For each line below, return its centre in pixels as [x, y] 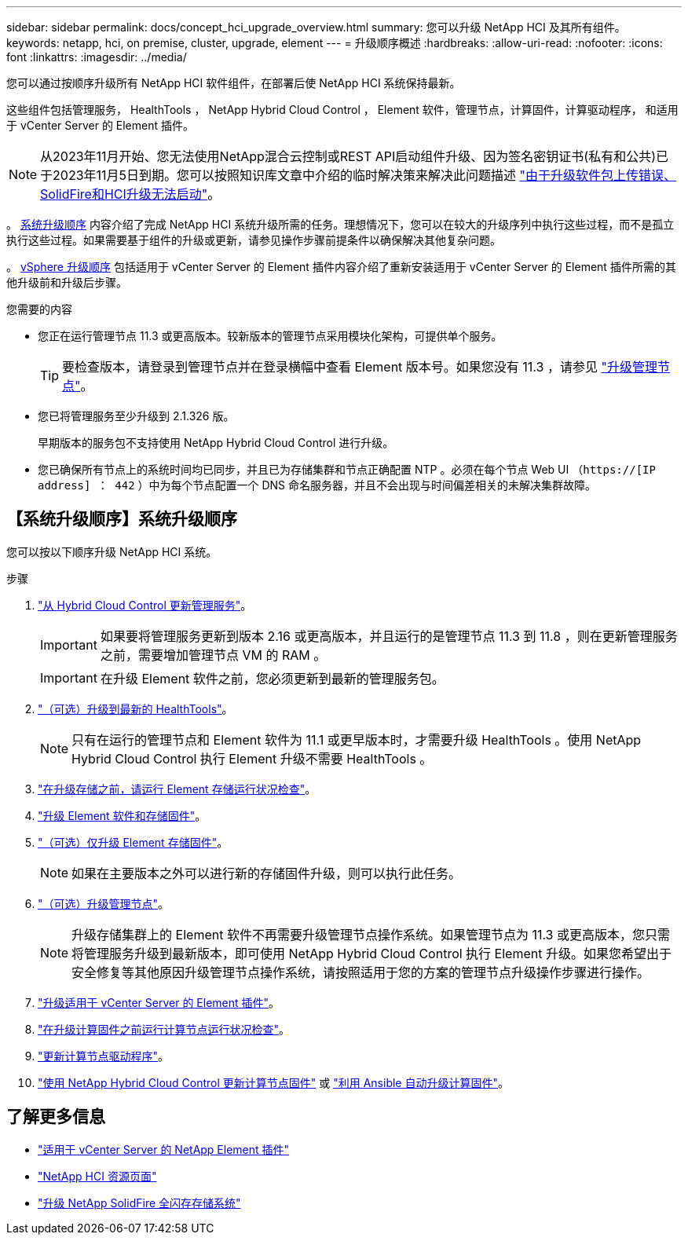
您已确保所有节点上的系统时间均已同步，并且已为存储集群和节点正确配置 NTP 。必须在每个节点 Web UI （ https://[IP [347, 469]
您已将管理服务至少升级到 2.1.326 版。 [136, 416]
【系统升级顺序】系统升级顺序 [122, 519]
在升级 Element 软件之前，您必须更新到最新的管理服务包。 [272, 678]
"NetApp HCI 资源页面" [97, 1176]
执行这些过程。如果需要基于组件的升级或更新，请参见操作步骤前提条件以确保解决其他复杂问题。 [254, 240]
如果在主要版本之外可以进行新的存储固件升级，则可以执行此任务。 [267, 873]
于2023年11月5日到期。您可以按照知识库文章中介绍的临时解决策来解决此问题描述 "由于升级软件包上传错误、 [359, 175]
